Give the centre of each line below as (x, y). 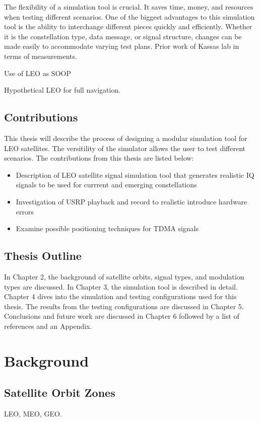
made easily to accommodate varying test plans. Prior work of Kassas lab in (122, 46)
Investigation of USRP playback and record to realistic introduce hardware (132, 201)
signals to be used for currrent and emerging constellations (106, 185)
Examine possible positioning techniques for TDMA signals (107, 228)
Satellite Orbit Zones (60, 393)
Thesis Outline (43, 256)
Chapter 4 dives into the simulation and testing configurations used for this (120, 296)
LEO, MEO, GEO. (33, 414)
